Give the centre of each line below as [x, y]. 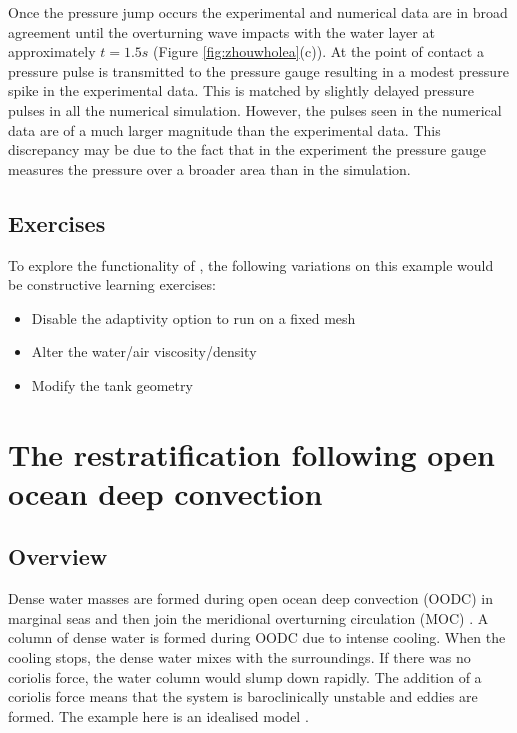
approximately [52, 51]
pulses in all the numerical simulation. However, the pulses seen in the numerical [255, 109]
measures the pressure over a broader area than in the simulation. [209, 168]
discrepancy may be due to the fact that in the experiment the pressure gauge [247, 149]
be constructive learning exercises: [112, 284]
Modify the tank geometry [112, 384]
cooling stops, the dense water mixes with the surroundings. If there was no [239, 657]
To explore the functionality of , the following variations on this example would [251, 264]
